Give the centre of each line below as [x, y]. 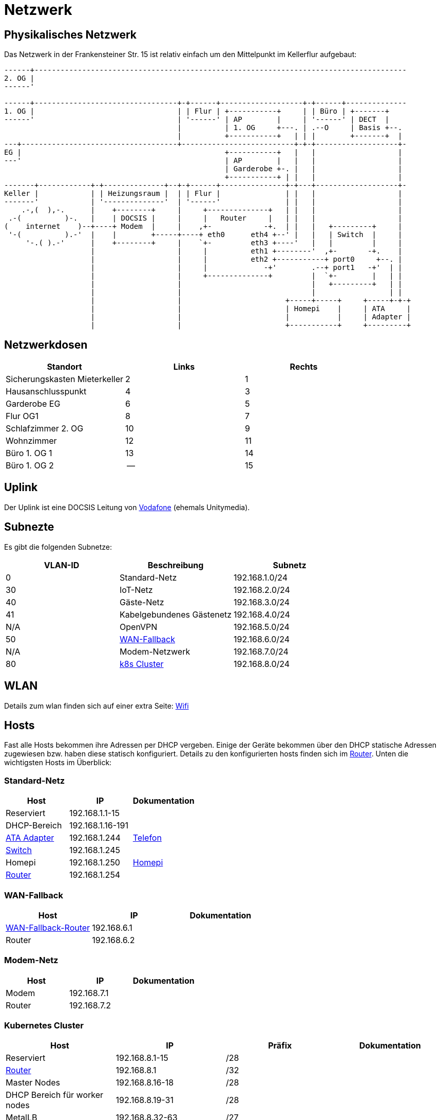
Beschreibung [176, 565]
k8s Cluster [142, 664]
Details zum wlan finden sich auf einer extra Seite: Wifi [97, 706]
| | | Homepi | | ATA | [251, 309]
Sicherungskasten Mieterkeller [65, 379]
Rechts [304, 367]
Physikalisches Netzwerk [70, 34]
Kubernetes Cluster [44, 1026]
